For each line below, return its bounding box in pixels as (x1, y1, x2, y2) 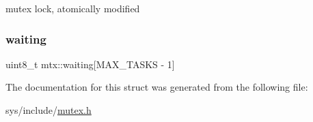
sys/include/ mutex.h (5, 103, 92, 117)
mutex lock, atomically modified (5, 1, 140, 15)
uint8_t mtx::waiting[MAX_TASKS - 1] (5, 57, 175, 71)
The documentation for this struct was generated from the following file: (5, 80, 308, 94)
